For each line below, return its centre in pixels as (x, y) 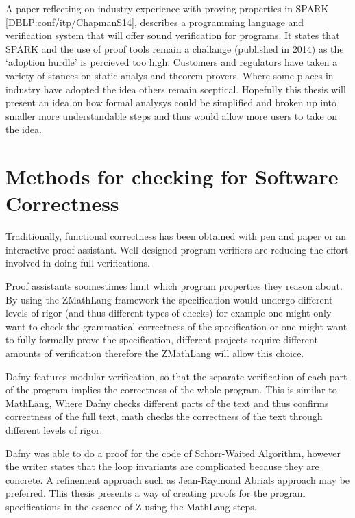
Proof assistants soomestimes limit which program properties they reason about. (174, 286)
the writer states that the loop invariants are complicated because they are (162, 466)
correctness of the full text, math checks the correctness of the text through (164, 416)
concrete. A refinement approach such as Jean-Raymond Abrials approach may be (178, 479)
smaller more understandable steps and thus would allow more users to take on (172, 115)
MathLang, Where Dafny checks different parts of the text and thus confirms (167, 403)
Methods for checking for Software (172, 176)
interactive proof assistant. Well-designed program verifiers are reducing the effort (177, 249)
